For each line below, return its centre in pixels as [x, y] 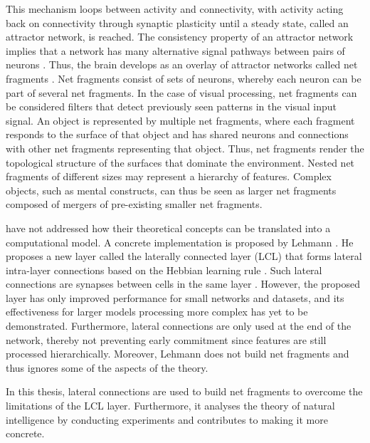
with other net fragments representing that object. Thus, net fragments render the [185, 148]
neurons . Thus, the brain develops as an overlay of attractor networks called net [182, 64]
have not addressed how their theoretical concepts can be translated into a [168, 228]
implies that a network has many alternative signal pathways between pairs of [175, 50]
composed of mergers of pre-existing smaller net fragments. [134, 204]
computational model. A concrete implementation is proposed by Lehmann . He [180, 242]
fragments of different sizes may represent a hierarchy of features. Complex [169, 176]
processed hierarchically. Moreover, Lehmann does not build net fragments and [178, 354]
